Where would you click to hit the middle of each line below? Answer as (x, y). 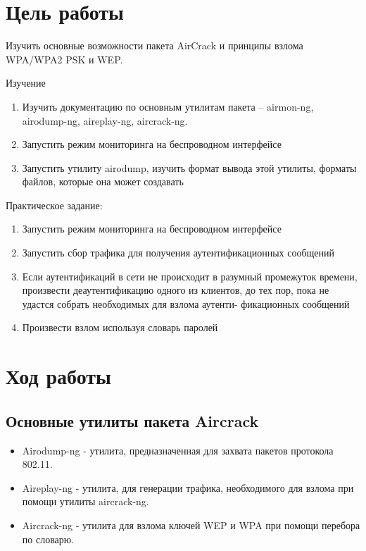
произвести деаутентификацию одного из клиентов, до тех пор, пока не (176, 290)
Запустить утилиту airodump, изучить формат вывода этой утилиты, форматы (189, 167)
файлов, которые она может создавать (103, 181)
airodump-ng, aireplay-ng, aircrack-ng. (105, 120)
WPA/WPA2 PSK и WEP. (64, 59)
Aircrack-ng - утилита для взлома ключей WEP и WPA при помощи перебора (191, 525)
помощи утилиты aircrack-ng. (86, 501)
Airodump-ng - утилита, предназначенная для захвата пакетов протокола (178, 450)
